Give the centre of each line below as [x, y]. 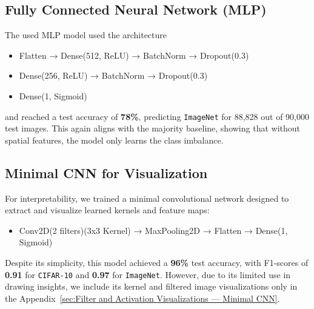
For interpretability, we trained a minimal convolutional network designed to [147, 198]
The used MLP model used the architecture [86, 35]
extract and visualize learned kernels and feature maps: [107, 210]
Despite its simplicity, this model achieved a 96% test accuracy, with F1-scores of [157, 262]
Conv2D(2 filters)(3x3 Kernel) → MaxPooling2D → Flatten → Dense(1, [153, 230]
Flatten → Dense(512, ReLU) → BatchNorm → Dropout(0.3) [134, 55]
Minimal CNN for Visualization [106, 172]
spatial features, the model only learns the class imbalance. [114, 140]
